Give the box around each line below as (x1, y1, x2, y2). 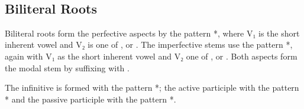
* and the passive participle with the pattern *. (5, 93, 176, 105)
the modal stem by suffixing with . (5, 61, 130, 74)
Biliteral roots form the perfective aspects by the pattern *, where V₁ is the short (5, 27, 300, 39)
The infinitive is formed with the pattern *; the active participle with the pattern (5, 81, 299, 94)
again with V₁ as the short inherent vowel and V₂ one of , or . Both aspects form (5, 49, 297, 62)
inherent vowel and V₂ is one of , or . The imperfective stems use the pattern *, (5, 38, 293, 51)
